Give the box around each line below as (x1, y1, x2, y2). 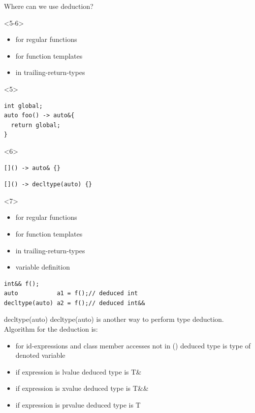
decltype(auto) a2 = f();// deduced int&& (4, 299, 145, 307)
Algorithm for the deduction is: (4, 324, 98, 334)
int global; (4, 102, 43, 109)
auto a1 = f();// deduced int (4, 290, 138, 297)
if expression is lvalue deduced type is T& (15, 366, 142, 377)
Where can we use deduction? (4, 1, 94, 11)
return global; (11, 121, 61, 129)
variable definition (15, 262, 70, 272)
